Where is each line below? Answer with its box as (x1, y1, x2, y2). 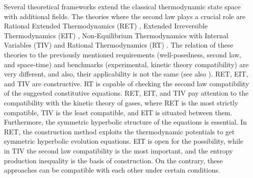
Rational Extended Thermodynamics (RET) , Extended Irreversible (4, 21, 208, 31)
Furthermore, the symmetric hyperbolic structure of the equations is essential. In (4, 117, 247, 127)
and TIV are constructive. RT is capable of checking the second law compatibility (4, 78, 249, 88)
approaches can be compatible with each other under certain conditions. (4, 165, 220, 175)
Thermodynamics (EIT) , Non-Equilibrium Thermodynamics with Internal (4, 30, 228, 40)
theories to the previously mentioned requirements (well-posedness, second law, (4, 49, 241, 59)
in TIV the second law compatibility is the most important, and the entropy (4, 145, 233, 155)
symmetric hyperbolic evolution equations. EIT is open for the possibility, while (4, 136, 244, 146)
